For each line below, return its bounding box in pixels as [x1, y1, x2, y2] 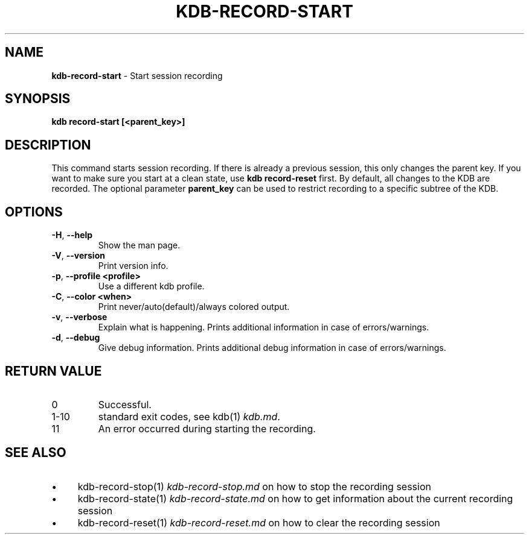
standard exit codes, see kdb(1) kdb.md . [98, 410, 280, 423]
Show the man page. [98, 240, 181, 251]
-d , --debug [51, 332, 100, 343]
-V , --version [51, 250, 105, 261]
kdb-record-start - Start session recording [51, 70, 223, 81]
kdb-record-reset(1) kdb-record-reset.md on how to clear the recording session [77, 516, 440, 529]
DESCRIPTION [5, 137, 91, 153]
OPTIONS [5, 204, 63, 219]
